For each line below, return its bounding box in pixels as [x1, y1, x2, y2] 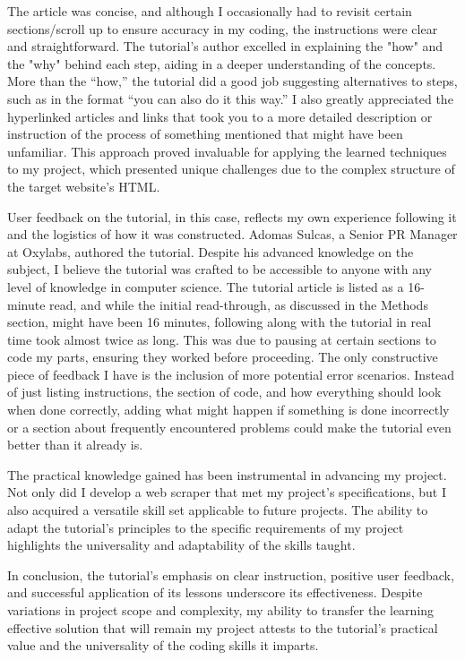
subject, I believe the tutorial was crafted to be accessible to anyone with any [7, 260, 433, 279]
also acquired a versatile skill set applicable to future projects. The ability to [7, 501, 428, 519]
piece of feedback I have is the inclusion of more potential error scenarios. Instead [7, 364, 455, 383]
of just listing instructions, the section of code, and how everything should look [7, 382, 442, 401]
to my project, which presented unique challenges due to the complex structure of [7, 159, 455, 178]
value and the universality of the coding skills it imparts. [7, 636, 319, 655]
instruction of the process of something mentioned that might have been [7, 124, 403, 143]
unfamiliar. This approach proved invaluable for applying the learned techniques [7, 141, 447, 160]
